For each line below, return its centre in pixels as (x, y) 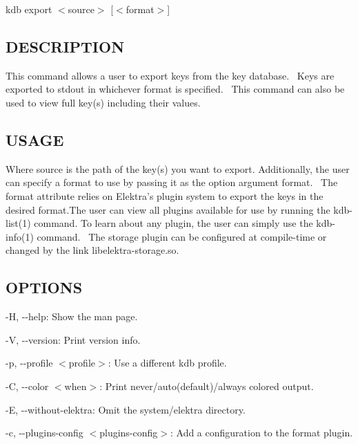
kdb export (29, 9)
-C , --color (27, 386)
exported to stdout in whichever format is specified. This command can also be (175, 89)
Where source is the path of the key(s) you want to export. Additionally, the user (178, 168)
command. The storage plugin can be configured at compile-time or (182, 236)
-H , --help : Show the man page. (72, 316)
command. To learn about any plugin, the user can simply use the (173, 223)
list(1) (18, 223)
